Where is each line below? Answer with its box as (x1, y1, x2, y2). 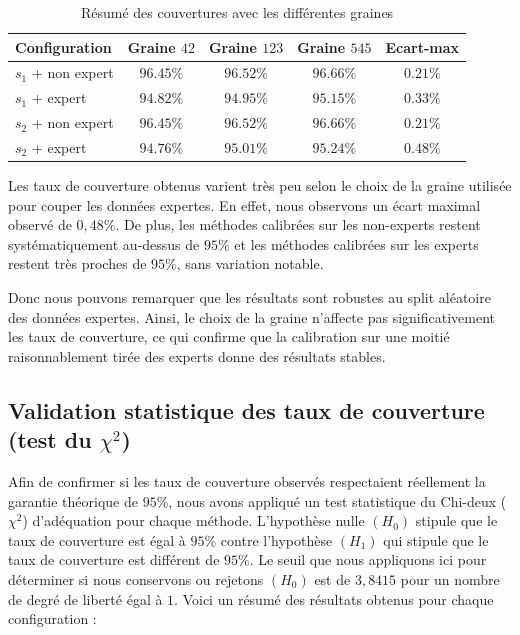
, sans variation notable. (176, 253, 324, 274)
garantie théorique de (8, 490, 138, 511)
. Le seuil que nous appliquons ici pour (249, 549, 487, 570)
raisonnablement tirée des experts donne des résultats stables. (8, 345, 386, 366)
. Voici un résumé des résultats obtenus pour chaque (174, 588, 494, 609)
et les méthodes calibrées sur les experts (234, 233, 479, 254)
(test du (8, 424, 92, 455)
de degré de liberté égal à (8, 588, 163, 609)
